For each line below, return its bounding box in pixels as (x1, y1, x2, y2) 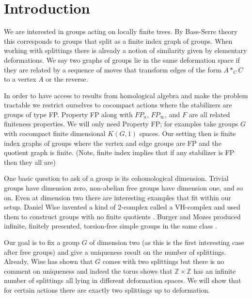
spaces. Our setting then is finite (139, 128, 236, 139)
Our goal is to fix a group (4, 237, 80, 247)
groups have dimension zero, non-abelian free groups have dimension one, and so (4, 183, 243, 193)
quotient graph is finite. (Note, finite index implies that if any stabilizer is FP (4, 147, 235, 158)
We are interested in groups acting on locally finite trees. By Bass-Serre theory (4, 26, 238, 36)
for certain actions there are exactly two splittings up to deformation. (4, 284, 210, 295)
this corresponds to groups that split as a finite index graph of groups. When (4, 35, 233, 46)
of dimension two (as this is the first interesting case (89, 237, 244, 247)
